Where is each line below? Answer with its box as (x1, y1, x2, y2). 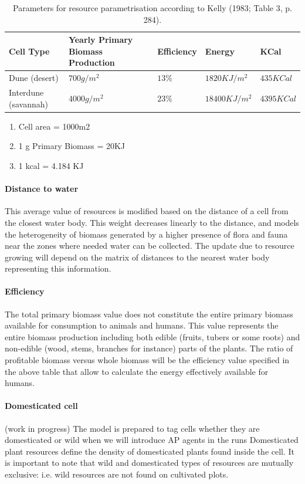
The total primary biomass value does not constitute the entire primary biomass (5, 307, 293, 320)
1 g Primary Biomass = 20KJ (18, 140, 126, 152)
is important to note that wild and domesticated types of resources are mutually (5, 456, 294, 469)
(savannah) (9, 97, 48, 110)
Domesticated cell (5, 400, 78, 412)
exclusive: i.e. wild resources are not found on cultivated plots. (5, 468, 229, 480)
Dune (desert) (9, 72, 59, 84)
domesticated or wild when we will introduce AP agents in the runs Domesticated (5, 434, 299, 446)
